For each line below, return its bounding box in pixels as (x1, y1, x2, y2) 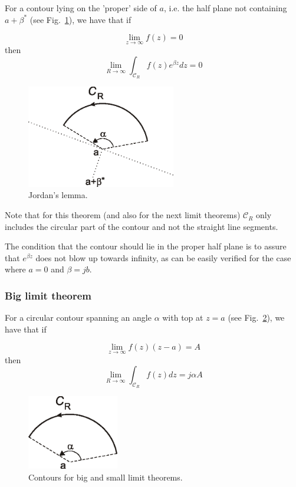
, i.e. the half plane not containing (163, 2, 287, 14)
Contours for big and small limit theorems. (28, 471, 183, 483)
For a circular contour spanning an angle (5, 311, 152, 324)
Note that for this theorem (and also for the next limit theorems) (5, 209, 241, 221)
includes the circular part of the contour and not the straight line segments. (5, 220, 278, 232)
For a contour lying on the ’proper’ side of (5, 2, 157, 14)
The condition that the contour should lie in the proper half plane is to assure (5, 240, 287, 252)
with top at (162, 311, 203, 324)
